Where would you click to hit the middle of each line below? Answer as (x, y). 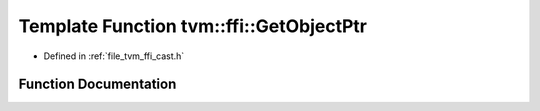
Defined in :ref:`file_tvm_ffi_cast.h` (114, 56)
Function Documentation (97, 84)
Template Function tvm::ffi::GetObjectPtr (193, 26)
